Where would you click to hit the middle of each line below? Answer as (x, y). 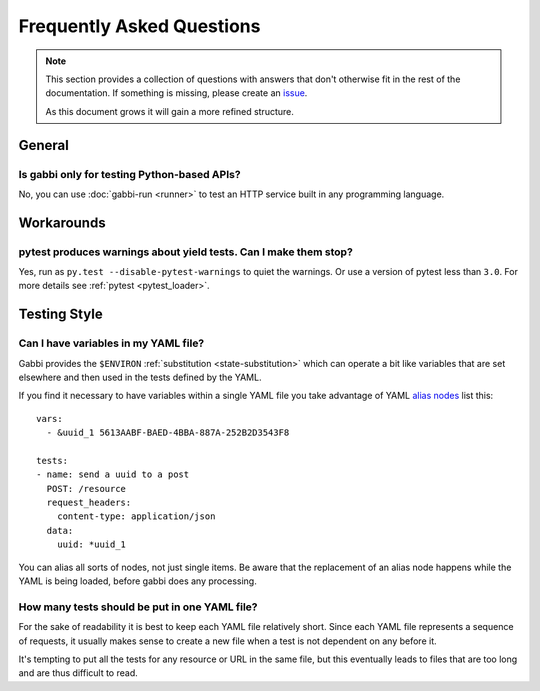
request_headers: (89, 503)
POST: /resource (86, 488)
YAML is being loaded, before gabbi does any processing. (137, 581)
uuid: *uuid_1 (91, 544)
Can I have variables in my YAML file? (111, 343)
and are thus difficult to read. (78, 673)
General (44, 145)
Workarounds (62, 222)
